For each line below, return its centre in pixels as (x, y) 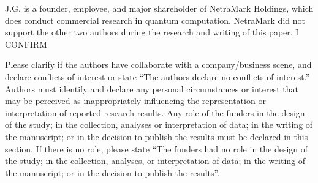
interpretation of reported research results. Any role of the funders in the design (155, 112)
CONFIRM (26, 44)
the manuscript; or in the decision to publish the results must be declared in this (157, 136)
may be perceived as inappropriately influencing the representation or (135, 101)
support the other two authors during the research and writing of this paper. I (152, 32)
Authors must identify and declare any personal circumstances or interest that (152, 88)
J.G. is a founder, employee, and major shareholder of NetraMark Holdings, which (159, 8)
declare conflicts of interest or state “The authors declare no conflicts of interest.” (157, 76)
